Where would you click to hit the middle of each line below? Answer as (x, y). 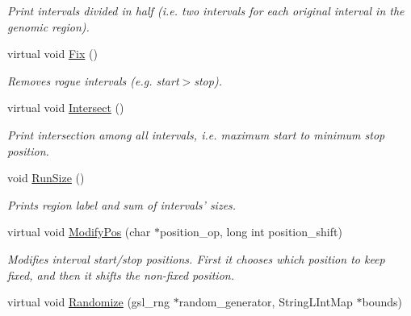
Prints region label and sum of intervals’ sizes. (122, 204)
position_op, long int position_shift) (251, 232)
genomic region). (48, 26)
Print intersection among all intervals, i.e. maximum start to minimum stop (196, 134)
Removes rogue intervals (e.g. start (93, 80)
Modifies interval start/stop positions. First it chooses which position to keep (196, 258)
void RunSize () (46, 178)
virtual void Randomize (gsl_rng (89, 302)
